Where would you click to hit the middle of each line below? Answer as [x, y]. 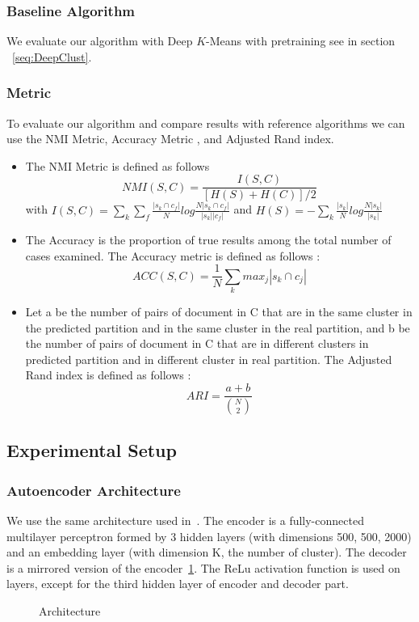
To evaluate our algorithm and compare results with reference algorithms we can [206, 123]
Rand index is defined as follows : [108, 375]
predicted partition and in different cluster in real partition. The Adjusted [209, 359]
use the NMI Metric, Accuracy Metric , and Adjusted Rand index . [170, 139]
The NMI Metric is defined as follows [117, 165]
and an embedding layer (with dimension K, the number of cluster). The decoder [207, 552]
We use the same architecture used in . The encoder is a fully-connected [185, 520]
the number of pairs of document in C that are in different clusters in [197, 343]
